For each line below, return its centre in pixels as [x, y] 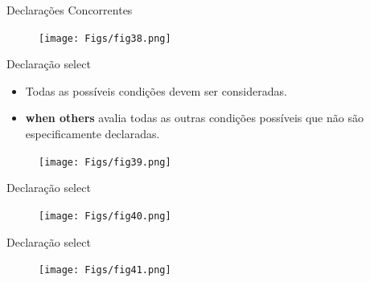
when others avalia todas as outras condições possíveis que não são [194, 118]
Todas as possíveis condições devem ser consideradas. [156, 90]
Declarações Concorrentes [70, 10]
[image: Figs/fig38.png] [105, 38]
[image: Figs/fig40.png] [105, 216]
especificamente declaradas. [92, 134]
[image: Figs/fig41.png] [105, 270]
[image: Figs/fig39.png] [105, 162]
